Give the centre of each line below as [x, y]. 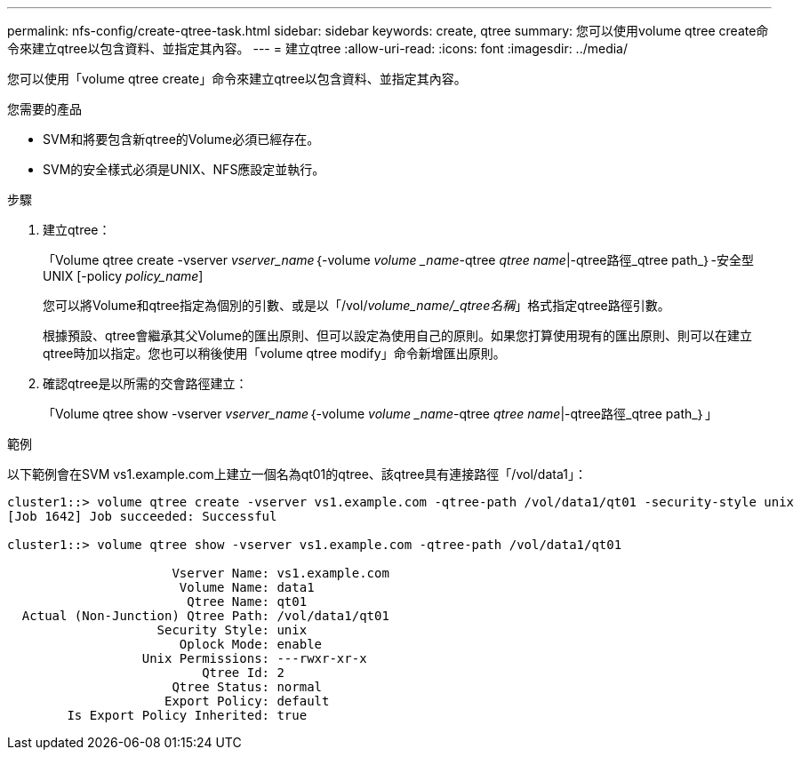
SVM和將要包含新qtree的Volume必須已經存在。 [181, 139]
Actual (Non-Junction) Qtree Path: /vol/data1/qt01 [205, 616]
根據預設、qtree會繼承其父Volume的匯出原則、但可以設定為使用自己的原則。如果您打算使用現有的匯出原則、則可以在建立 [397, 335]
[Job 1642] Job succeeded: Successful [142, 516]
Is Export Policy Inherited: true [187, 715]
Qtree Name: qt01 [247, 602]
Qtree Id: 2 [243, 673]
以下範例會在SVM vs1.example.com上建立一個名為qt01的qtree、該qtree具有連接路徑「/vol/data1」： [297, 474]
